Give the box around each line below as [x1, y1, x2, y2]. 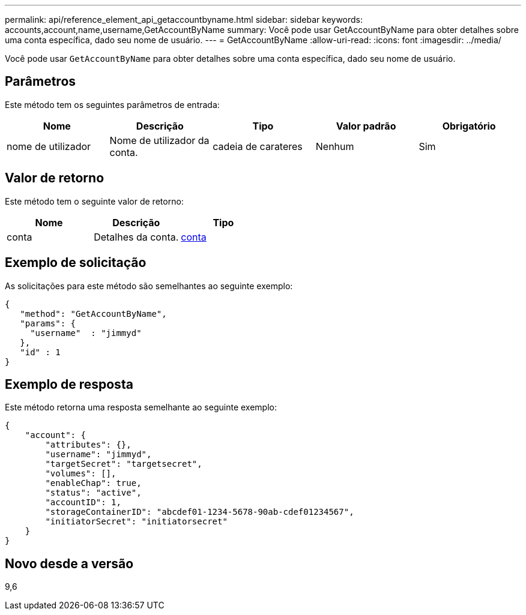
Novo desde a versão [5, 556, 134, 571]
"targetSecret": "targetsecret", [45, 459, 202, 469]
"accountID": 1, [45, 497, 121, 508]
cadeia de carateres [213, 140, 303, 152]
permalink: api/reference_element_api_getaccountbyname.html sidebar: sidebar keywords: [5, 14, 363, 25]
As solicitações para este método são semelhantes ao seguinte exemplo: [5, 280, 293, 291]
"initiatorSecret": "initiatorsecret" [45, 517, 228, 527]
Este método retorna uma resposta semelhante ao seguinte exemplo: [5, 402, 277, 413]
